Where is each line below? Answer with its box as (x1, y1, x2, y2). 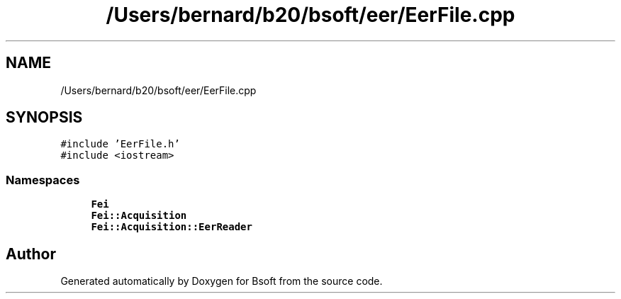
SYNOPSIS (6, 108, 83, 127)
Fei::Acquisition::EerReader (91, 221, 252, 233)
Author (6, 244, 56, 263)
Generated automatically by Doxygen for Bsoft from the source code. (60, 275, 383, 288)
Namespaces (6, 172, 80, 187)
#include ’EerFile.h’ (60, 138, 180, 150)
